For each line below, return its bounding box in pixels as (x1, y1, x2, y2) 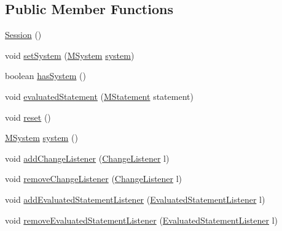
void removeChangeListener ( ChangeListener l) (5, 172, 182, 185)
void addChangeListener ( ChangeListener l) (5, 151, 170, 164)
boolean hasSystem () (5, 69, 87, 82)
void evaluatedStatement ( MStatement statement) (5, 89, 194, 102)
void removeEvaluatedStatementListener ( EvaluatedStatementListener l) (5, 213, 278, 226)
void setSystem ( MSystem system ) (5, 48, 135, 61)
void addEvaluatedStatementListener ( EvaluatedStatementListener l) (5, 192, 265, 205)
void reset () (5, 110, 51, 123)
